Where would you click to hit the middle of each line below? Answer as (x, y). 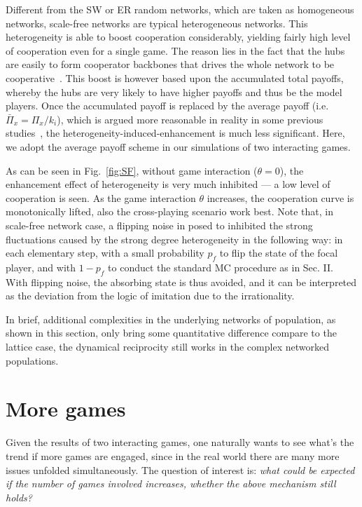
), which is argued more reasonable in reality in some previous (190, 119)
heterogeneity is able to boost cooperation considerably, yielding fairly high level (178, 37)
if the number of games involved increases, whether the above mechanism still (171, 484)
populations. (32, 360)
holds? (19, 497)
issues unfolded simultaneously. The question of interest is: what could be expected (180, 469)
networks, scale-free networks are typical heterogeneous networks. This (157, 23)
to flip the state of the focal (279, 253)
